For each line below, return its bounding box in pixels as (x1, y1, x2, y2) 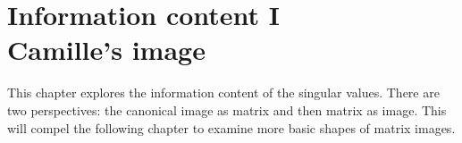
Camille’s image (7, 31, 206, 68)
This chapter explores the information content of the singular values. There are (7, 83, 440, 102)
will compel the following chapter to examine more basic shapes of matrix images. (7, 118, 456, 137)
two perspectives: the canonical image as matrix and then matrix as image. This (7, 100, 447, 119)
